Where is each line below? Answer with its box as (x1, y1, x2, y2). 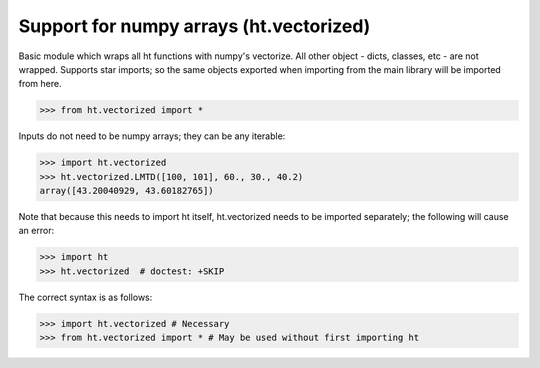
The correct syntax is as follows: (18, 291, 153, 303)
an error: (18, 225, 55, 237)
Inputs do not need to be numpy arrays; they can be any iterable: (18, 130, 286, 142)
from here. (18, 78, 62, 90)
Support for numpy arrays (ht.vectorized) (18, 15, 371, 37)
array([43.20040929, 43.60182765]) (39, 185, 214, 197)
